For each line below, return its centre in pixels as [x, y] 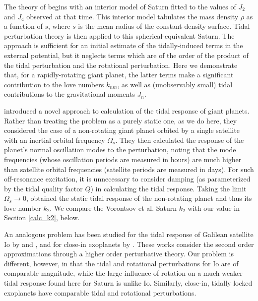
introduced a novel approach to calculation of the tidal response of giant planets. [127, 110]
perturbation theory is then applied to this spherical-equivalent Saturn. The [119, 35]
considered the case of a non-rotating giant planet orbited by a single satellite [122, 130]
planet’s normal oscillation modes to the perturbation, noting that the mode [120, 150]
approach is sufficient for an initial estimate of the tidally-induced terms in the [124, 45]
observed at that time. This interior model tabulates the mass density [132, 16]
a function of [23, 26]
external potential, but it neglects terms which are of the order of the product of [126, 55]
